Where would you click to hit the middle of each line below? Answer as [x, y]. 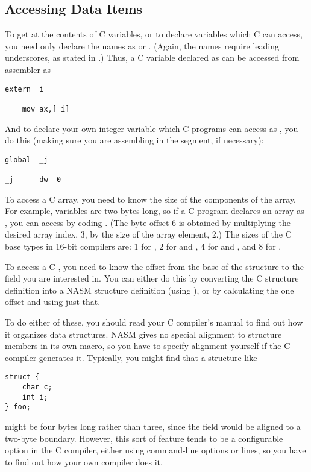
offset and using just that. [53, 302]
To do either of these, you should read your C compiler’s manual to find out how [154, 322]
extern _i [24, 89]
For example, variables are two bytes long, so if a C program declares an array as [155, 211]
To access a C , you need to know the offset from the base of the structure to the [154, 266]
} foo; [18, 407]
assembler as [28, 69]
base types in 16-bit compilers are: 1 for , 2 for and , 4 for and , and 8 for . [143, 246]
